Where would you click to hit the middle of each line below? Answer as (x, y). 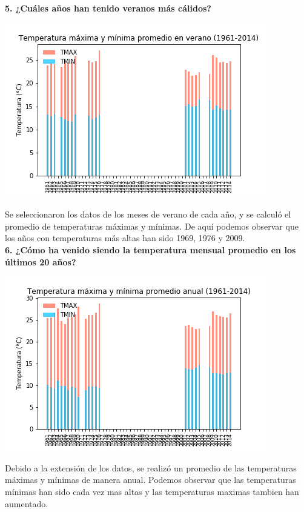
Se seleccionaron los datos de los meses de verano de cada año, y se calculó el (148, 214)
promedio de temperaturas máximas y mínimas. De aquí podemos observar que (152, 226)
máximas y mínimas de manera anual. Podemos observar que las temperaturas (150, 480)
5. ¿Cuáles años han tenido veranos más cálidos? (108, 8)
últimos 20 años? (41, 261)
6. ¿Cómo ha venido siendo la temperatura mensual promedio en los (150, 249)
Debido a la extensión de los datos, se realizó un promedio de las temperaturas (151, 467)
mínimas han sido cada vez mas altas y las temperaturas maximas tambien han (152, 491)
